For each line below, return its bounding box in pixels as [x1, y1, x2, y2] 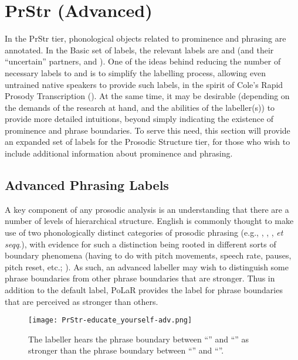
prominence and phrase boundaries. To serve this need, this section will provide [5, 124, 290, 136]
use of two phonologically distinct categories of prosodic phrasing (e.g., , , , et [5, 226, 283, 239]
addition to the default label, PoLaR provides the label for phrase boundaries [5, 284, 283, 296]
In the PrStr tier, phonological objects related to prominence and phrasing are [5, 32, 286, 45]
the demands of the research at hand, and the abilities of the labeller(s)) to [5, 101, 275, 113]
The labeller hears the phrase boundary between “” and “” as [28, 332, 249, 345]
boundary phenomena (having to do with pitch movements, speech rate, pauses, [5, 249, 292, 261]
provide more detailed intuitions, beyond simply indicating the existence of [5, 113, 274, 125]
